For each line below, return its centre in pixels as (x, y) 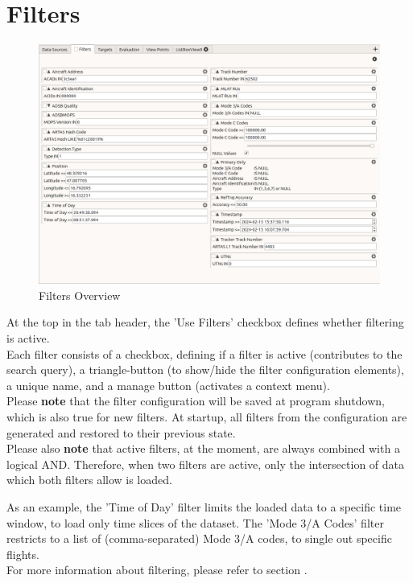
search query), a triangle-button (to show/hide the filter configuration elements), (205, 370)
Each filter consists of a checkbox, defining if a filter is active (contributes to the (204, 353)
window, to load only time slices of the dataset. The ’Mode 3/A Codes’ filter (195, 522)
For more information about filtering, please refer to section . (157, 570)
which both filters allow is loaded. (89, 480)
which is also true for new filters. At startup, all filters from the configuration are (207, 417)
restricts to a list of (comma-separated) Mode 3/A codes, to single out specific (199, 538)
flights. (23, 554)
